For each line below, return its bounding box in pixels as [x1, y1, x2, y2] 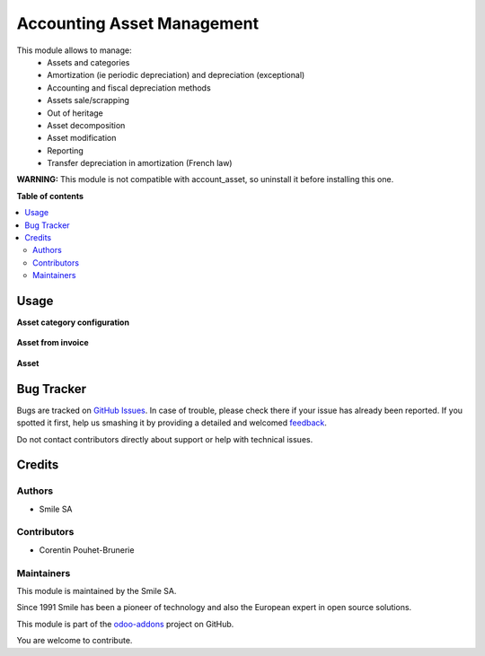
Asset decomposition [47, 119, 126, 130]
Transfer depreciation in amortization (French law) [47, 158, 233, 169]
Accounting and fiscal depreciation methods [47, 82, 211, 93]
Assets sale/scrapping [47, 95, 130, 106]
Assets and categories [47, 57, 130, 67]
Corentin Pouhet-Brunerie [39, 544, 135, 555]
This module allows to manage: [16, 45, 132, 56]
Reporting [47, 144, 84, 156]
